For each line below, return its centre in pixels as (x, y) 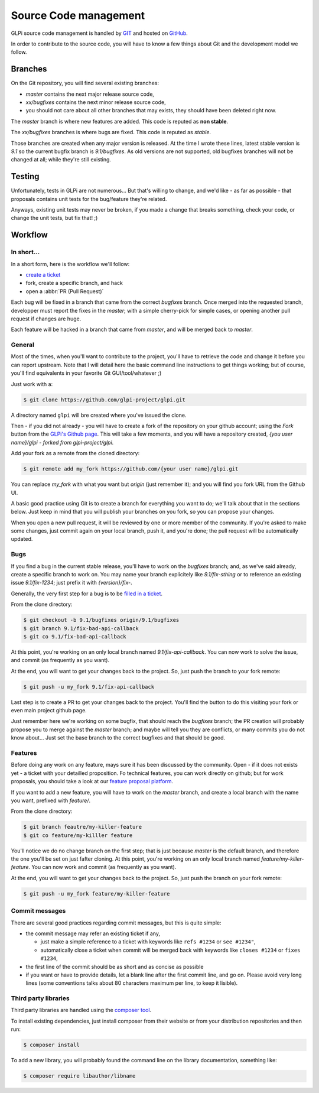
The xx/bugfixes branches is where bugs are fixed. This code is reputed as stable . (111, 132)
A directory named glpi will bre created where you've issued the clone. (99, 415)
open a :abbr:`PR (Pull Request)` (65, 291)
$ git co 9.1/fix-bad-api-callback (75, 636)
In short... (25, 252)
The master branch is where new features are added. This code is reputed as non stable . (120, 121)
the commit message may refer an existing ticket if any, (93, 933)
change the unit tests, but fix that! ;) (54, 218)
